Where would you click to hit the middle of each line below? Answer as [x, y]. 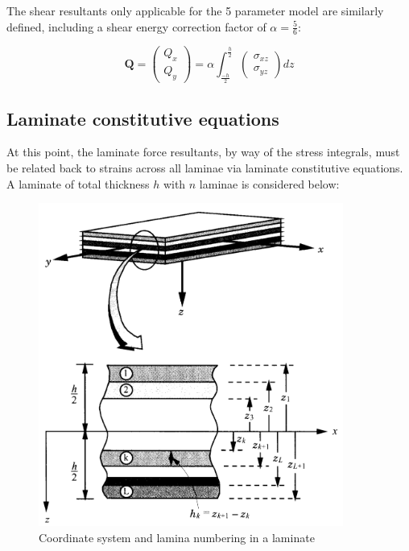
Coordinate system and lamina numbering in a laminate [177, 537]
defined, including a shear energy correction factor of [136, 26]
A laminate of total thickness [78, 183]
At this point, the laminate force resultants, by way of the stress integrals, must [203, 152]
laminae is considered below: [269, 183]
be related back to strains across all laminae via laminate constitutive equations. [205, 167]
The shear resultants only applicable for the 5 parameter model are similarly [195, 10]
